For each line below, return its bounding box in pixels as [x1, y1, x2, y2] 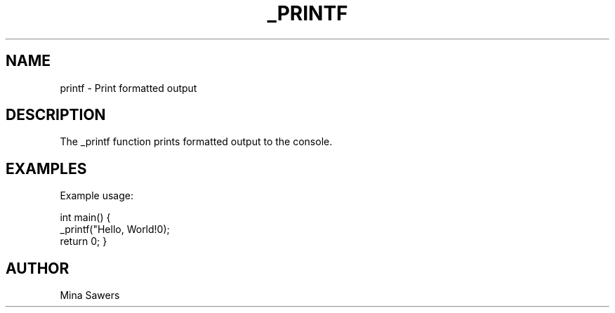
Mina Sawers [60, 289, 120, 302]
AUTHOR [6, 259, 70, 277]
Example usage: [60, 189, 133, 202]
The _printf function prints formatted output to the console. [60, 135, 333, 148]
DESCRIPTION [6, 106, 106, 124]
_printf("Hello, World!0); [60, 223, 170, 236]
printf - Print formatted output [60, 81, 197, 94]
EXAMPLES [6, 159, 87, 178]
